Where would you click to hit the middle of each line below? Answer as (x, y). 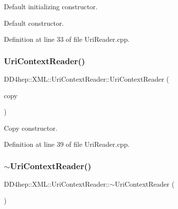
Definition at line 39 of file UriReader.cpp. (67, 144)
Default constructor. (34, 23)
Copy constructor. (31, 128)
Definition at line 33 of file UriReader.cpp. (67, 39)
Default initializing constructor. (51, 6)
